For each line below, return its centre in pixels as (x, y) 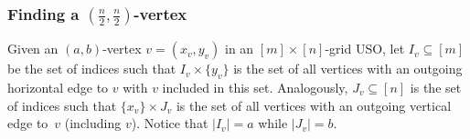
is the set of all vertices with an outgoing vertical (314, 105)
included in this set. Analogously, (255, 88)
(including (93, 123)
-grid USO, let (365, 49)
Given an (33, 49)
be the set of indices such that (92, 69)
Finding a (43, 13)
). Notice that (170, 123)
